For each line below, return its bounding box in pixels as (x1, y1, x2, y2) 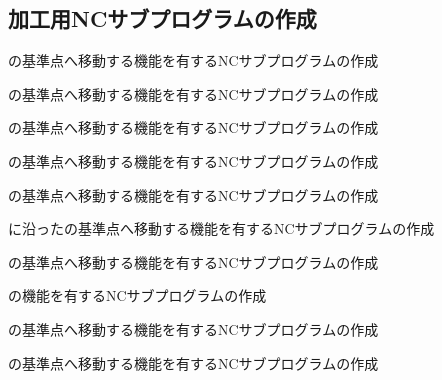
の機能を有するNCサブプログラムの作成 (8, 285, 267, 306)
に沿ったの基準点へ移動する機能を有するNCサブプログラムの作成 (8, 218, 435, 239)
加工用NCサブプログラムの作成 (8, 3, 317, 34)
